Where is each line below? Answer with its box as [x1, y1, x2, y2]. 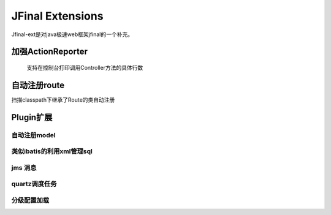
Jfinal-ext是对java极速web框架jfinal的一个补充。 [11, 31, 134, 38]
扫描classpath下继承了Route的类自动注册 [11, 96, 115, 104]
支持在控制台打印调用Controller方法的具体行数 [26, 64, 143, 71]
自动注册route [11, 80, 64, 90]
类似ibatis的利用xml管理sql [11, 147, 93, 156]
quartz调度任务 [11, 179, 57, 188]
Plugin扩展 [11, 112, 53, 123]
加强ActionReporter [11, 47, 88, 57]
